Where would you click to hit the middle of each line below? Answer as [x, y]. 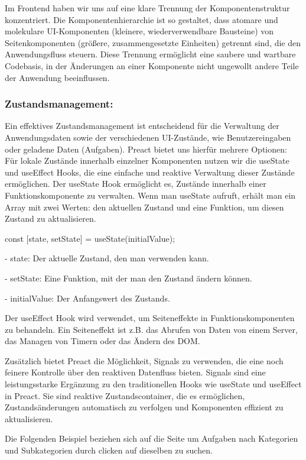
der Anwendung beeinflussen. [57, 77]
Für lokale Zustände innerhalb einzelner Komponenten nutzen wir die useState [147, 161]
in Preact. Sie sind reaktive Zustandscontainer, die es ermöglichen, [125, 395]
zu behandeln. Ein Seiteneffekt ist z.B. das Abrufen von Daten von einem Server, [151, 329]
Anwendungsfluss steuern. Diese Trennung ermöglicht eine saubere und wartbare [150, 54]
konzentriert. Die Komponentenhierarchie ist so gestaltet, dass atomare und [141, 19]
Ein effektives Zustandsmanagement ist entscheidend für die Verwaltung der [142, 126]
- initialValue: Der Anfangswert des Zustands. [87, 298]
